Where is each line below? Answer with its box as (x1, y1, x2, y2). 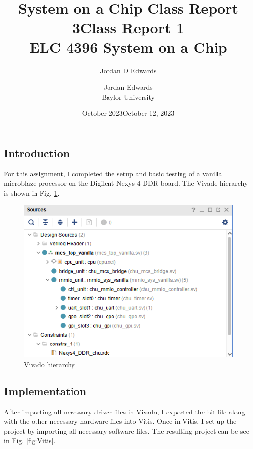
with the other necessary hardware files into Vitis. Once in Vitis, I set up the (4, 416, 237, 426)
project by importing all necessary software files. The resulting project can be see (4, 425, 249, 436)
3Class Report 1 (72, 17, 184, 37)
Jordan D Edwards (100, 65, 157, 75)
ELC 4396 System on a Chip (29, 36, 227, 57)
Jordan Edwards (104, 82, 153, 92)
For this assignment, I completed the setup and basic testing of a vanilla (4, 168, 222, 178)
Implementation (4, 383, 87, 398)
